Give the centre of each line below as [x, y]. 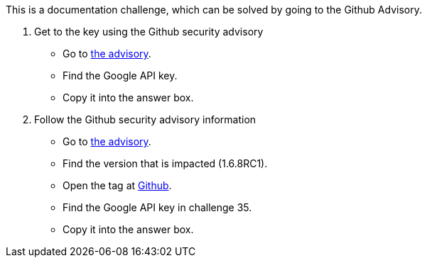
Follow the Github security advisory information [145, 119]
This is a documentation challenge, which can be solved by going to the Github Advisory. [214, 10]
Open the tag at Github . [117, 185]
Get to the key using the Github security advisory [149, 32]
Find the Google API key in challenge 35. [157, 207]
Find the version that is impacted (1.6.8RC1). [165, 163]
